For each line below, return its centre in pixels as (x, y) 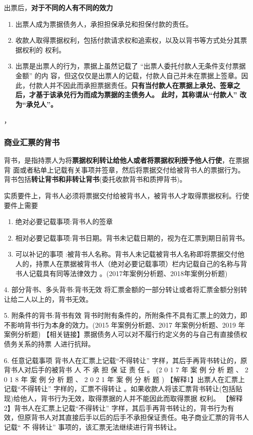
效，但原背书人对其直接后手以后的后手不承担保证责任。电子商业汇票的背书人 (126, 417)
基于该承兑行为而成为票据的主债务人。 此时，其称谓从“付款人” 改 (141, 95)
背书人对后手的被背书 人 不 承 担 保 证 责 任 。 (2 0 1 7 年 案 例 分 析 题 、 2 (126, 370)
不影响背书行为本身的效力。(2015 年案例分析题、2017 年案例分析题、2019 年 (125, 324)
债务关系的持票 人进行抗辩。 (49, 344)
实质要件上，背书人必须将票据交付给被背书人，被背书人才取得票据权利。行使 (126, 195)
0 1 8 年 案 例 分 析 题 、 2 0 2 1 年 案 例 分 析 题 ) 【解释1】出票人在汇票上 (125, 379)
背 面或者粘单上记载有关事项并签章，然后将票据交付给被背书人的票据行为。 (124, 169)
